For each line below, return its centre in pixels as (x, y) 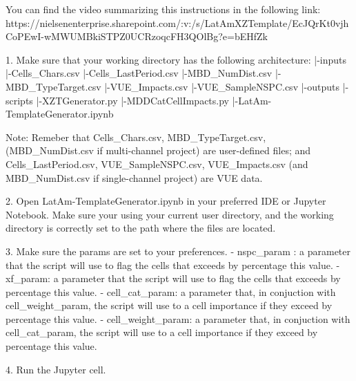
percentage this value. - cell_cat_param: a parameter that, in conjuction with (171, 291)
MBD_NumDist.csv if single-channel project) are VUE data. (134, 177)
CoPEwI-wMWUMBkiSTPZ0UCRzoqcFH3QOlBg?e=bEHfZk (137, 36)
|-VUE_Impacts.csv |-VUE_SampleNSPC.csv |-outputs (222, 86)
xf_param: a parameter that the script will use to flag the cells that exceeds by (173, 278)
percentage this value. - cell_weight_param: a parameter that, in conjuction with (178, 318)
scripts (19, 100)
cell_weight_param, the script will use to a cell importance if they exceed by (169, 305)
